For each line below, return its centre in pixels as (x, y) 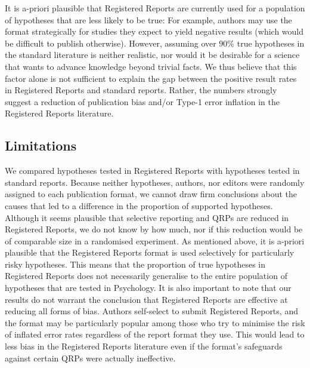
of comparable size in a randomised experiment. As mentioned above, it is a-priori (155, 240)
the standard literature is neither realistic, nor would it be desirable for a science (152, 55)
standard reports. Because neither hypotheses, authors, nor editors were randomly (155, 182)
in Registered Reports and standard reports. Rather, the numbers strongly (141, 90)
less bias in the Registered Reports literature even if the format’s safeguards (144, 346)
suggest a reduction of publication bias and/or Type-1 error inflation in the (142, 101)
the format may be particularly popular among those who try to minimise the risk (155, 322)
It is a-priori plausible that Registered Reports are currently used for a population (155, 8)
